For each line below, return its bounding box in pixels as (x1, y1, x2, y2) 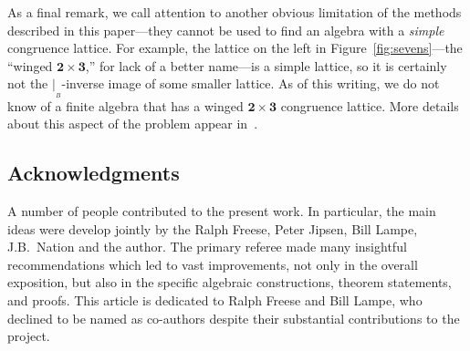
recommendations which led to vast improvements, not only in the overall (7, 254, 418, 274)
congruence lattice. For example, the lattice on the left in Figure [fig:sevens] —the (7, 38, 463, 57)
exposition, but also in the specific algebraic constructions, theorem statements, (7, 273, 452, 292)
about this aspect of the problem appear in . (7, 114, 258, 133)
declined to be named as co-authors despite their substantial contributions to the (7, 308, 460, 327)
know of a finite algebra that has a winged (7, 96, 244, 115)
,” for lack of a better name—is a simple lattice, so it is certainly (85, 56, 447, 75)
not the (7, 74, 48, 93)
